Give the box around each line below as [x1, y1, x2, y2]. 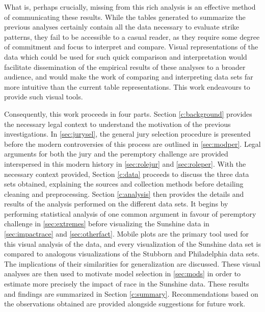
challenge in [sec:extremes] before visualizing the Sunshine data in [4, 218, 209, 229]
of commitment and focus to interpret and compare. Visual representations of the [4, 41, 258, 52]
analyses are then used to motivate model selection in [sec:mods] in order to [4, 268, 241, 279]
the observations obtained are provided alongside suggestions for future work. [4, 298, 246, 309]
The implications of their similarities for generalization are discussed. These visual [4, 258, 260, 269]
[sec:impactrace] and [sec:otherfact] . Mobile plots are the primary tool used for [4, 228, 249, 239]
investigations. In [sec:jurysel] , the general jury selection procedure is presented [4, 128, 251, 139]
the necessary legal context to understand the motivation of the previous [4, 118, 231, 129]
